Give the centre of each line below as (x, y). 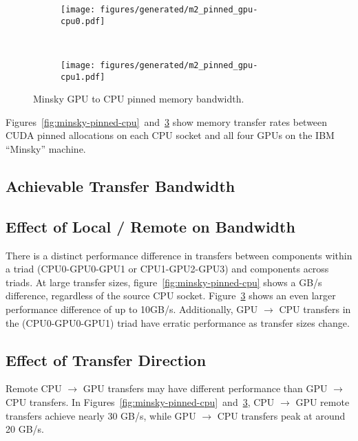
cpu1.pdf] (83, 77)
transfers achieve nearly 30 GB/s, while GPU (101, 415)
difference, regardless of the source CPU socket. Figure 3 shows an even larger (171, 295)
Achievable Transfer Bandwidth (120, 185)
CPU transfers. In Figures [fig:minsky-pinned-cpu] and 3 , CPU (140, 401)
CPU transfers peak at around (281, 415)
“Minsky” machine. (46, 149)
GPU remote (323, 401)
